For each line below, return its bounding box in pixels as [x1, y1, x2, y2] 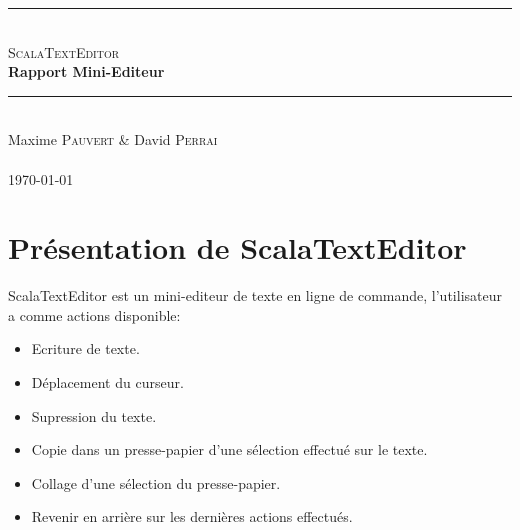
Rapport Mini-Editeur [8, 61, 165, 82]
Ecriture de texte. [31, 338, 140, 359]
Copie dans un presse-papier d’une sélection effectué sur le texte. [31, 439, 428, 460]
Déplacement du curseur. [31, 372, 184, 393]
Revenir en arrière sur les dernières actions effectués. [31, 506, 353, 527]
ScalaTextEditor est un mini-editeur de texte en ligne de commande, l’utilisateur [8, 285, 502, 306]
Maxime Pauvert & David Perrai [8, 129, 218, 150]
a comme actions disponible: [8, 304, 181, 325]
